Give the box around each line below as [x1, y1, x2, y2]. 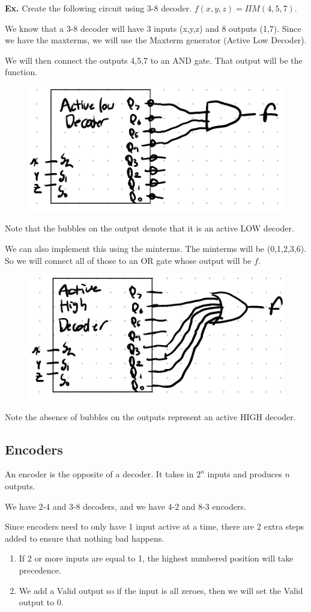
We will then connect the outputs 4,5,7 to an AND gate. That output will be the [5, 54, 303, 66]
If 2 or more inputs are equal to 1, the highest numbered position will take [19, 552, 294, 565]
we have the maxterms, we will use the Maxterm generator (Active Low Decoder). [5, 34, 307, 46]
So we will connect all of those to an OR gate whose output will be [5, 254, 252, 266]
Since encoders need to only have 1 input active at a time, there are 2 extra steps [5, 520, 304, 533]
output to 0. [19, 596, 64, 608]
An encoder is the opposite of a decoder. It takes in [5, 468, 194, 480]
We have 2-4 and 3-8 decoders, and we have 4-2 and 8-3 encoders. [5, 500, 246, 512]
